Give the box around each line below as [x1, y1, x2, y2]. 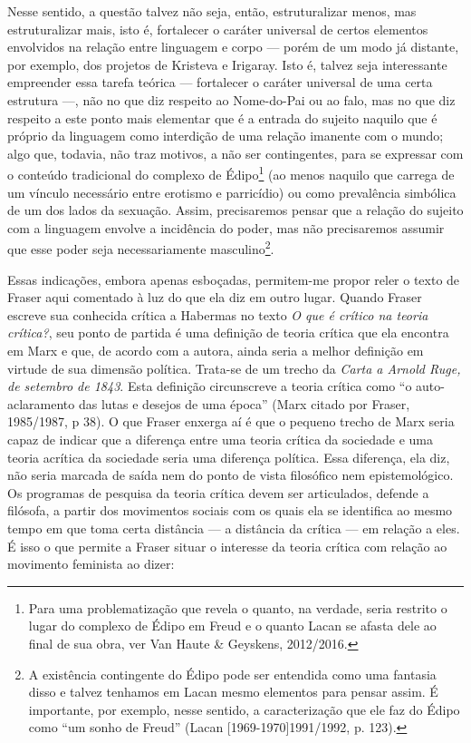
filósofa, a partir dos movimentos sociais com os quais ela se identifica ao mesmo [7, 501, 453, 520]
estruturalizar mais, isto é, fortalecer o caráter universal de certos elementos [7, 19, 428, 38]
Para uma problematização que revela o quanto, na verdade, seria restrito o [28, 598, 447, 617]
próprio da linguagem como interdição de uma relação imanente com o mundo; [7, 126, 444, 145]
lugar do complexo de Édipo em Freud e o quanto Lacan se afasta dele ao [28, 616, 437, 635]
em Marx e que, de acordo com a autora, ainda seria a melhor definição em [7, 341, 424, 359]
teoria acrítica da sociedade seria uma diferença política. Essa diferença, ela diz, [7, 447, 450, 466]
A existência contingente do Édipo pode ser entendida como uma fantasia [28, 664, 437, 683]
